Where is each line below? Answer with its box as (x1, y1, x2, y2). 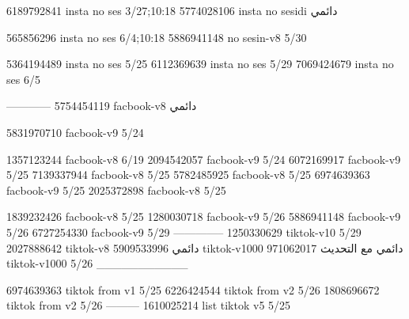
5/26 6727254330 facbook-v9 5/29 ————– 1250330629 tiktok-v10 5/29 (6, 223, 362, 240)
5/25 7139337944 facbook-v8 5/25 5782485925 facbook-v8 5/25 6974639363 (6, 166, 370, 183)
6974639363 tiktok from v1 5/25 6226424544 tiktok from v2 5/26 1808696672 (6, 281, 380, 298)
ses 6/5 (6, 70, 40, 87)
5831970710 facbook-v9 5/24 (6, 123, 144, 140)
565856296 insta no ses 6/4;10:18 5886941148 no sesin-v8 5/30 (6, 28, 307, 45)
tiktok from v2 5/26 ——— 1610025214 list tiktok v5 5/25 (6, 297, 291, 313)
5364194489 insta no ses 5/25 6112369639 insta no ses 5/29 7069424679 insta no (6, 55, 394, 72)
